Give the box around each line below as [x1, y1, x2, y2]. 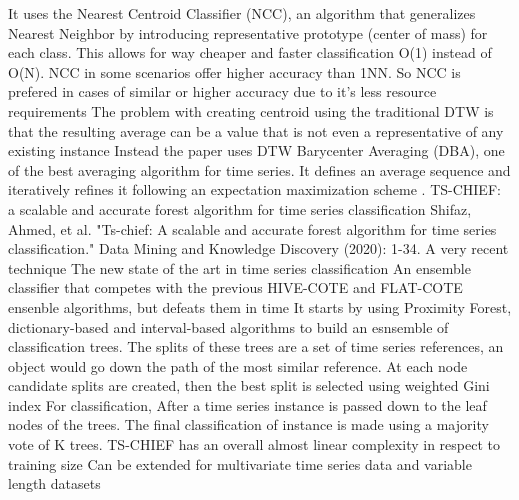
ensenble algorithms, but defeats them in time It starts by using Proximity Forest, [8, 296, 512, 317]
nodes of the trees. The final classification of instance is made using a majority [8, 414, 489, 435]
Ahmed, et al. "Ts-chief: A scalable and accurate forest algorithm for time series [8, 218, 497, 239]
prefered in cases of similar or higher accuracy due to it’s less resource [8, 81, 437, 102]
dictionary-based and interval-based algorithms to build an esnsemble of [8, 316, 449, 337]
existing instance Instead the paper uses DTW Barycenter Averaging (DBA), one [8, 140, 505, 161]
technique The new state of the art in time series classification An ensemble [8, 257, 471, 278]
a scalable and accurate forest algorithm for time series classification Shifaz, [8, 198, 472, 219]
